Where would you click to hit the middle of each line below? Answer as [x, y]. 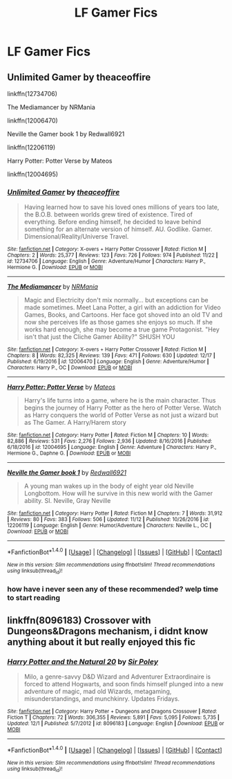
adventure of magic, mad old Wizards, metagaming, [98, 691]
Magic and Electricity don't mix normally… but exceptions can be [116, 300]
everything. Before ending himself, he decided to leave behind [113, 222]
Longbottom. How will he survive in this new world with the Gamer [118, 493]
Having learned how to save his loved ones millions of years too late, [122, 207]
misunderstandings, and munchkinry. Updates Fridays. [102, 698]
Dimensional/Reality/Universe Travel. [76, 237]
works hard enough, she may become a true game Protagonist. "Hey [122, 329]
